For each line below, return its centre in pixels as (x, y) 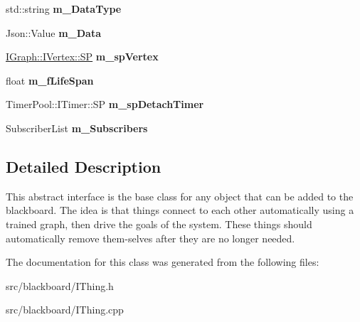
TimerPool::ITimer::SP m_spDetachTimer (105, 104)
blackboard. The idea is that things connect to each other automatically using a (180, 210)
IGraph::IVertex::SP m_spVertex (82, 57)
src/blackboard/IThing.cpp (65, 310)
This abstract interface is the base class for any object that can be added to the (180, 196)
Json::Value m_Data (54, 32)
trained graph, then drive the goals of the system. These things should (159, 224)
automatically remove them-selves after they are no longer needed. (150, 238)
